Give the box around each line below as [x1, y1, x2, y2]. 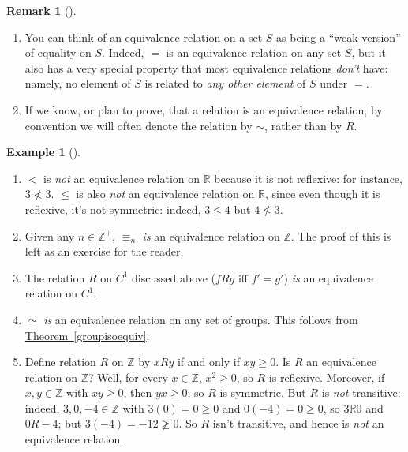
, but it [351, 44, 387, 61]
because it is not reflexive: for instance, [214, 170, 402, 186]
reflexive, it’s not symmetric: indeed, [24, 200, 201, 217]
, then [123, 384, 152, 401]
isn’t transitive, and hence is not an [212, 415, 384, 431]
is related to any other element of [144, 75, 306, 92]
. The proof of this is [290, 227, 391, 244]
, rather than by [264, 117, 342, 133]
